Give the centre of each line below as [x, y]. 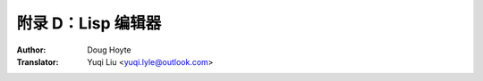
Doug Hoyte [109, 50]
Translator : [38, 61]
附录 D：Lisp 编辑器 [89, 23]
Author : [31, 50]
